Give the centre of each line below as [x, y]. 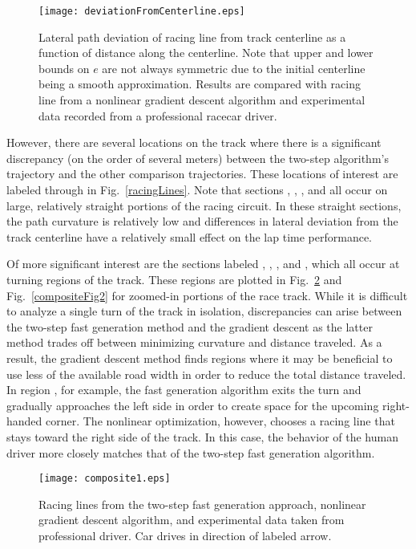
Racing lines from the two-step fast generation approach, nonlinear [202, 504]
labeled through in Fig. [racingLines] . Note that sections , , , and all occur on [197, 189]
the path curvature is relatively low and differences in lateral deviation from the [202, 221]
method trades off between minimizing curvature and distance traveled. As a [194, 342]
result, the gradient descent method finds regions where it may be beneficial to [200, 358]
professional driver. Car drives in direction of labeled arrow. [185, 535]
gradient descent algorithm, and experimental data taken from [192, 520]
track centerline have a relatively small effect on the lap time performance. [189, 236]
